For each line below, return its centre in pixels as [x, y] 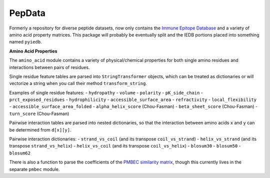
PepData [27, 13]
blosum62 [20, 153]
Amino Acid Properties [33, 51]
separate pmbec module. [34, 169]
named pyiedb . [25, 42]
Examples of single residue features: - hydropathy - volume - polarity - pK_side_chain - [106, 92]
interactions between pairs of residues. [49, 67]
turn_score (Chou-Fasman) [39, 113]
